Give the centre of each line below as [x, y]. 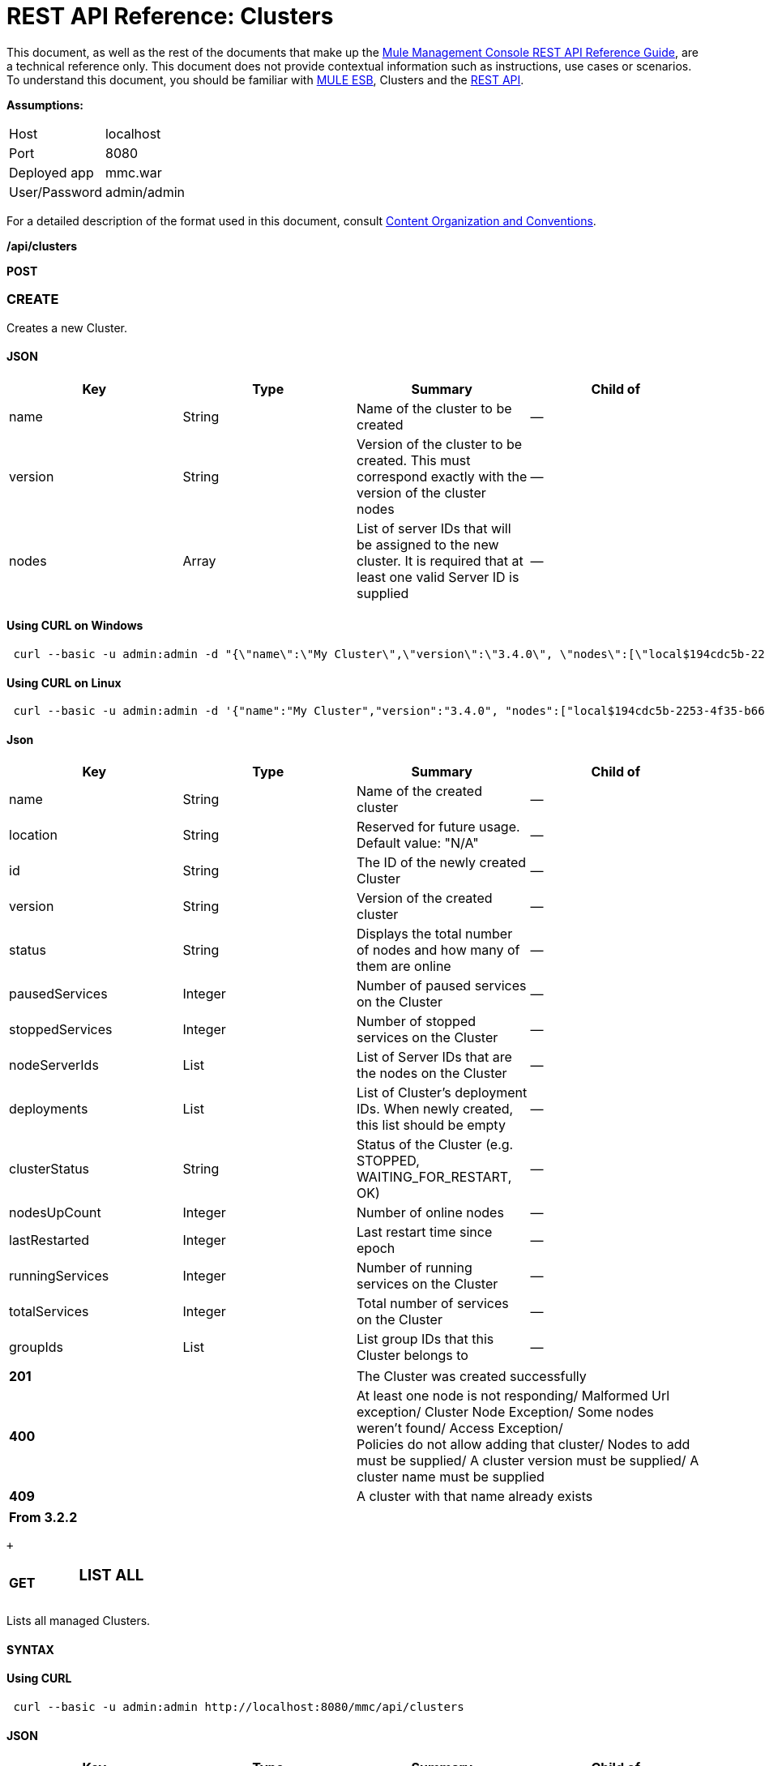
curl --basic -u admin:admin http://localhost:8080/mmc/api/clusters [239, 1706]
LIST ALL [111, 1576]
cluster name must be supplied [451, 1477]
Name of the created [419, 791]
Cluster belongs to [412, 1356]
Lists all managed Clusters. [79, 1621]
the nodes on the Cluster [432, 1073]
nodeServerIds [54, 1065]
